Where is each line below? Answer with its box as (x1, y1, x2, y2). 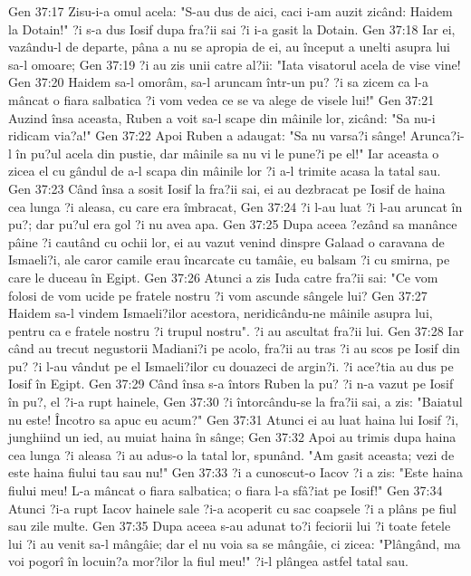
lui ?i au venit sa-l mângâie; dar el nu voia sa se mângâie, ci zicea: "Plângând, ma (8, 533, 461, 552)
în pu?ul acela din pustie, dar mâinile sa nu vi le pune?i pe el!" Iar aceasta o (15, 143, 439, 162)
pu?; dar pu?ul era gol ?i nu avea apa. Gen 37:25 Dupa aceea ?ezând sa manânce (8, 215, 457, 234)
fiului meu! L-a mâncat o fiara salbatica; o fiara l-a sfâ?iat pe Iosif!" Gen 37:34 (8, 481, 443, 500)
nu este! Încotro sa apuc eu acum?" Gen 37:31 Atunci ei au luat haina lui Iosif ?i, (8, 409, 459, 428)
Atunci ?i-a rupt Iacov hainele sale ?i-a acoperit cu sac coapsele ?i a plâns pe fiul (8, 498, 457, 517)
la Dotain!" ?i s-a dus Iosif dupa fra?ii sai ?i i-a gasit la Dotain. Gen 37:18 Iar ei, (8, 19, 456, 38)
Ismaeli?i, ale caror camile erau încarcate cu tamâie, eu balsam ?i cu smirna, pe (8, 250, 450, 269)
